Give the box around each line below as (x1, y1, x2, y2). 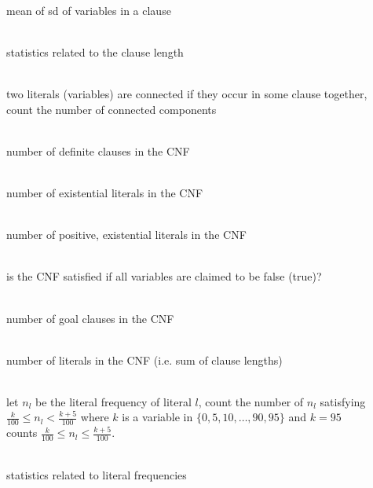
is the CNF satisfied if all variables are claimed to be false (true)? (6, 268, 322, 284)
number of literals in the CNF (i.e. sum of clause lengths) (6, 351, 283, 368)
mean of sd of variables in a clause (6, 2, 171, 18)
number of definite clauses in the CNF (6, 142, 190, 159)
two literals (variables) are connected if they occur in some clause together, (6, 85, 368, 101)
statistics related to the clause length (6, 43, 184, 60)
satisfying (320, 393, 366, 409)
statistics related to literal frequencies (6, 466, 187, 482)
